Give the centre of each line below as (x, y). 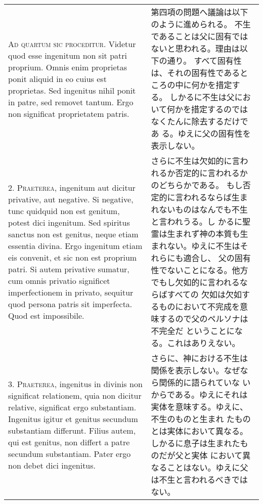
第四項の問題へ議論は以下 (200, 12)
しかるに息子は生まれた (195, 443)
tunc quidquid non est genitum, (64, 211)
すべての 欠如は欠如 (205, 294)
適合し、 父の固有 (217, 258)
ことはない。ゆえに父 (208, 467)
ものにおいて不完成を (200, 306)
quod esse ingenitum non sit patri (68, 55)
